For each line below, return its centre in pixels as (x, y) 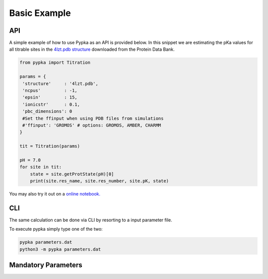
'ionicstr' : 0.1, (51, 104)
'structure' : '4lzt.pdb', (61, 84)
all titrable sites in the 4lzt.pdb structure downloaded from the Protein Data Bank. (92, 49)
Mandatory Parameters (46, 265)
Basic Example (40, 13)
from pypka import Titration (55, 63)
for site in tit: (41, 167)
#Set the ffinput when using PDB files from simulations (93, 118)
